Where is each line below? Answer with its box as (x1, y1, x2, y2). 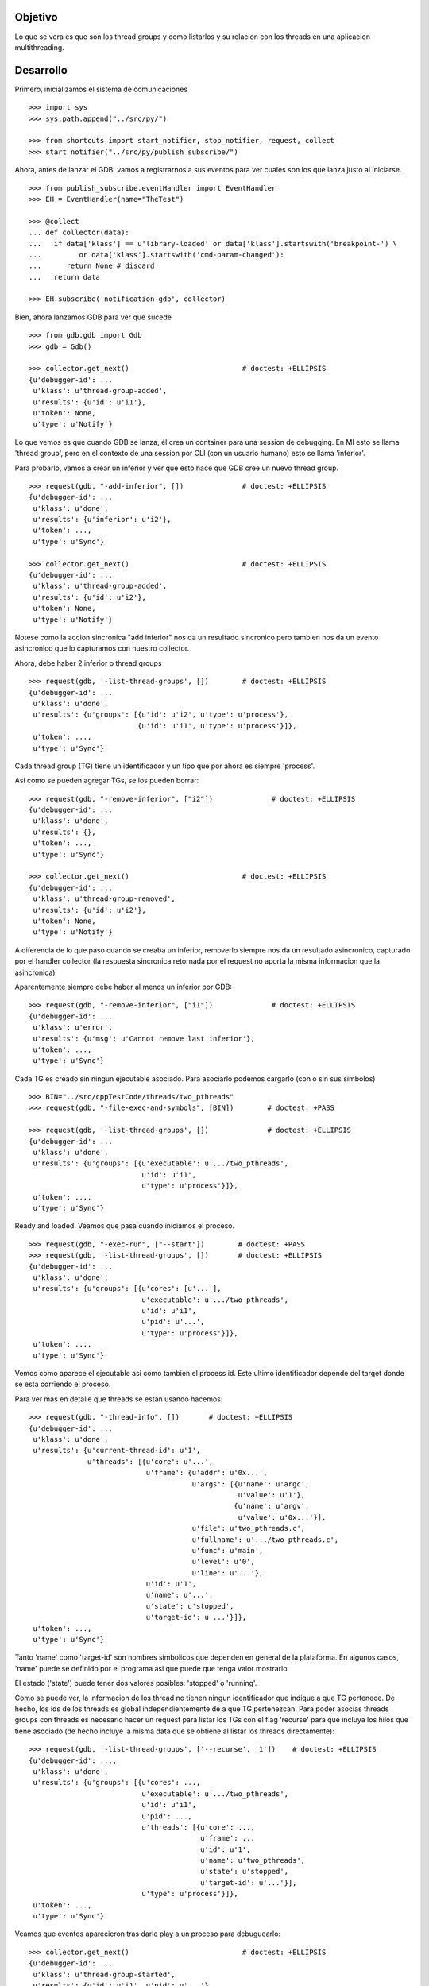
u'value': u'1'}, (238, 1490, 306, 1499)
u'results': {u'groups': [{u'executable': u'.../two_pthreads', (33, 1159, 289, 1168)
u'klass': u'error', (33, 1023, 113, 1032)
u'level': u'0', (191, 1557, 256, 1567)
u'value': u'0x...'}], (238, 1513, 327, 1521)
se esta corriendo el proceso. (14, 1379, 111, 1389)
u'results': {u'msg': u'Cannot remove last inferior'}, (33, 1034, 256, 1043)
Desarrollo (14, 64, 68, 77)
